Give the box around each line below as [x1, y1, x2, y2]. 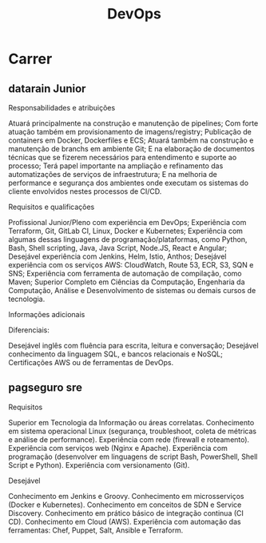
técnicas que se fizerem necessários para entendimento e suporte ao [8, 153, 237, 162]
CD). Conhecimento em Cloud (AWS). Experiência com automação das [8, 517, 241, 526]
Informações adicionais [8, 310, 85, 319]
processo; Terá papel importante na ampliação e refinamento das [8, 161, 224, 171]
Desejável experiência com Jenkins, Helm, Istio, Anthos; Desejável [8, 251, 227, 261]
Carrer [8, 50, 53, 68]
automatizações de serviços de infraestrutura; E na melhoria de [8, 170, 217, 179]
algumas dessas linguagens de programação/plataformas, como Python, [8, 235, 248, 244]
